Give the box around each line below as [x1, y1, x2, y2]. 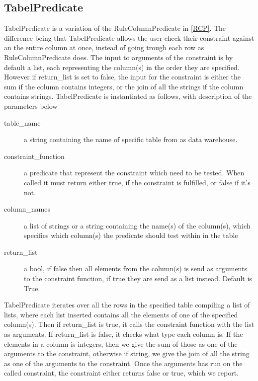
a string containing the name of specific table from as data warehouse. [24, 134, 238, 145]
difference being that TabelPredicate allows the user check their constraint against [4, 32, 255, 43]
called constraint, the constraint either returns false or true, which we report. [4, 368, 239, 378]
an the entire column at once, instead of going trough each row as [4, 42, 204, 53]
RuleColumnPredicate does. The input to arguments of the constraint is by [4, 52, 233, 62]
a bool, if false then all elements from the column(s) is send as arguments [24, 263, 247, 274]
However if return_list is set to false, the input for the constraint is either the [4, 72, 241, 82]
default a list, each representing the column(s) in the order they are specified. [4, 62, 240, 72]
